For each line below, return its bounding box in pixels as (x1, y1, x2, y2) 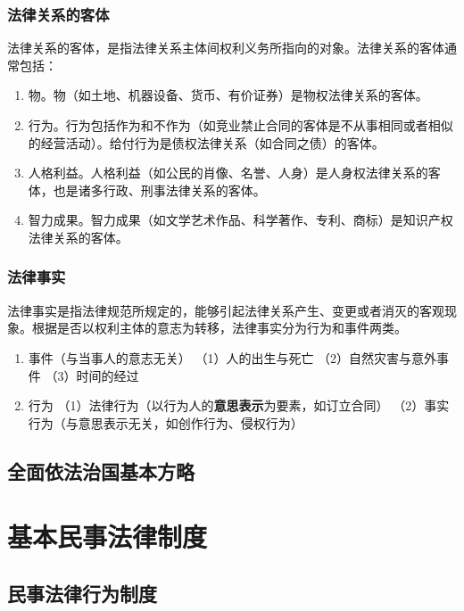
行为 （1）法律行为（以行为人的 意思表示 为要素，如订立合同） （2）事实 (28, 396, 450, 415)
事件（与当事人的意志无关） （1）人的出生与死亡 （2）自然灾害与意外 (28, 348, 437, 367)
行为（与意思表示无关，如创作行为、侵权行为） (28, 413, 303, 432)
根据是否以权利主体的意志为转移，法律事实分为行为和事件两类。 (31, 318, 407, 337)
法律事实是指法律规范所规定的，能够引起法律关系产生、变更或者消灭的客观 (7, 301, 444, 319)
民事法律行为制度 (7, 579, 157, 607)
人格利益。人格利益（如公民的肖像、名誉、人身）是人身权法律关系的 (28, 163, 428, 182)
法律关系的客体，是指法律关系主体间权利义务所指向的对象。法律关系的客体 (7, 38, 444, 57)
